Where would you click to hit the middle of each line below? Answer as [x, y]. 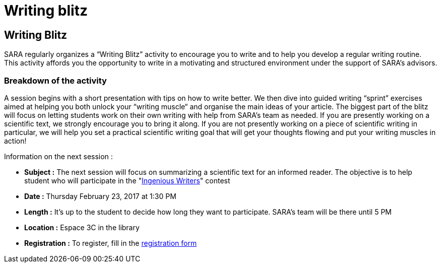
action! [15, 141]
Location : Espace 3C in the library [82, 227]
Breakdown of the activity [55, 80]
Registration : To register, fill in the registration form [111, 243]
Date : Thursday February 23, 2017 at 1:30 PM [100, 196]
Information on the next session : [58, 156]
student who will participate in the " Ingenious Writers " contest [127, 180]
